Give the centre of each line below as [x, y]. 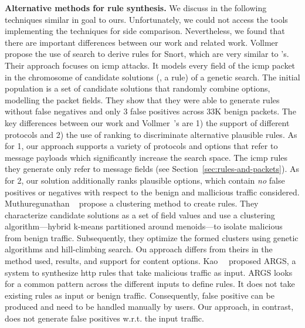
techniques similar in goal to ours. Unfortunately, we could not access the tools [146, 19]
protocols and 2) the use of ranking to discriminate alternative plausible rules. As [151, 134]
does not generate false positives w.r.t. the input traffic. [104, 318]
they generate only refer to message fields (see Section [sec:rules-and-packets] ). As [152, 169]
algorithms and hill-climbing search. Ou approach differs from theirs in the [139, 249]
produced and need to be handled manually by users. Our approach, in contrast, [149, 307]
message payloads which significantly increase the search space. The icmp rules [146, 157]
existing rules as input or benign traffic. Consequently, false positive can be [140, 295]
